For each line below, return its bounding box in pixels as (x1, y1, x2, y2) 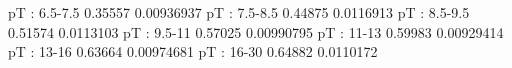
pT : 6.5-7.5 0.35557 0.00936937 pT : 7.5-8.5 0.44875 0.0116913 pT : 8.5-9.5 (8, 2, 470, 22)
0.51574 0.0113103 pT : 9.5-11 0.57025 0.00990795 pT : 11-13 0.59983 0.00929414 (8, 21, 504, 42)
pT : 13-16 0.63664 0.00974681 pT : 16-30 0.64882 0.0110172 (8, 41, 378, 62)
